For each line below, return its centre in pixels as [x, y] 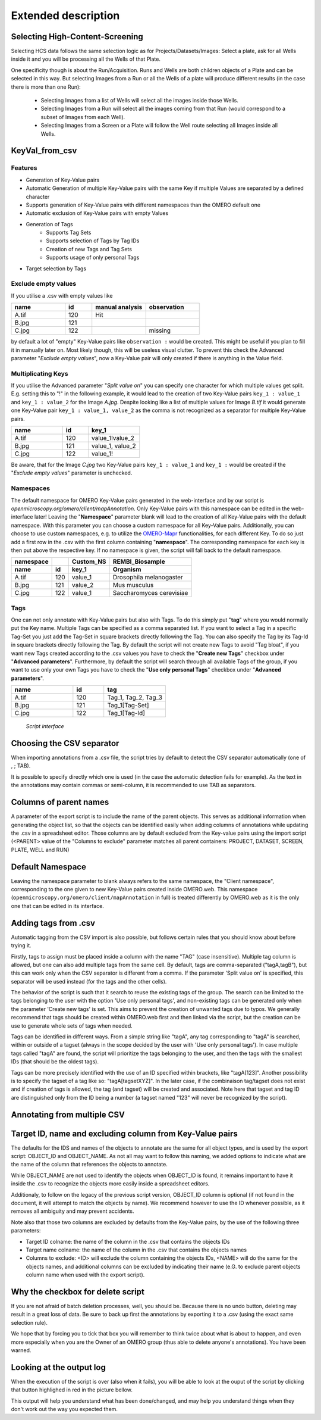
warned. [21, 1350]
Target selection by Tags [56, 269]
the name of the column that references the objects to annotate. [89, 1165]
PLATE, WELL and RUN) [40, 850]
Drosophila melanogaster [148, 578]
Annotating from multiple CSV [68, 1114]
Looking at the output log [59, 1367]
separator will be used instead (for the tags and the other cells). [89, 981]
